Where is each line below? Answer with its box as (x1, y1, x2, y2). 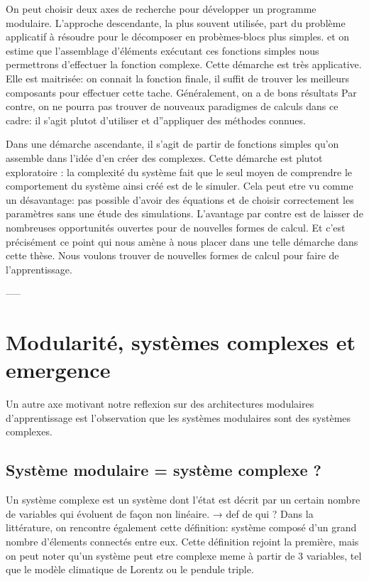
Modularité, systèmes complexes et (6, 327, 356, 357)
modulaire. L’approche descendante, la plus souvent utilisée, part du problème (6, 15, 346, 30)
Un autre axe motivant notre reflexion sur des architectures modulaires (6, 396, 314, 411)
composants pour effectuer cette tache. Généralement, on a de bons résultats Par (6, 85, 357, 99)
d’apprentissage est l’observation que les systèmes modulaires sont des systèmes (6, 410, 351, 425)
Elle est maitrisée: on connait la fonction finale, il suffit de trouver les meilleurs (6, 70, 350, 85)
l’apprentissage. (6, 261, 72, 276)
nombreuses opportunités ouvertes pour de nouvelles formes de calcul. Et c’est (6, 219, 346, 234)
